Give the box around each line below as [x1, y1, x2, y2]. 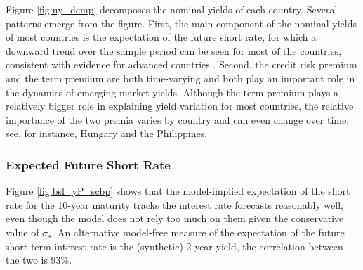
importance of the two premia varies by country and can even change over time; [6, 112, 350, 127]
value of [6, 224, 39, 239]
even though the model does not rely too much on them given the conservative [6, 211, 344, 226]
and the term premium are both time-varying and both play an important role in [6, 70, 355, 85]
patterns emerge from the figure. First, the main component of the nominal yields [6, 15, 357, 30]
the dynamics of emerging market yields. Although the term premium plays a [6, 84, 339, 99]
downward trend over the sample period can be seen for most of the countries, [6, 43, 342, 58]
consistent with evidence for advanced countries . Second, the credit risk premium [6, 57, 357, 72]
